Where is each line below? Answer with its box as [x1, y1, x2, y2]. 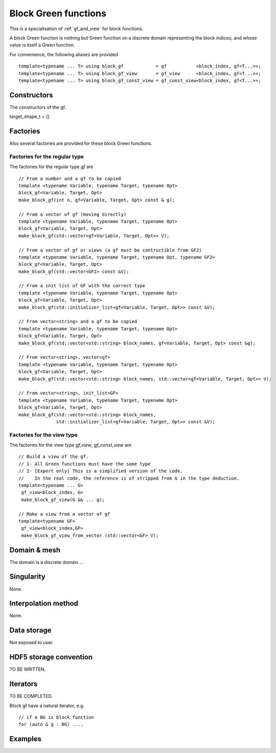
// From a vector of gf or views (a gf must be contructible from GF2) [18, 247, 202, 253]
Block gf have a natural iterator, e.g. [9, 702, 85, 709]
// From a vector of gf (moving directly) [18, 211, 127, 217]
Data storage [9, 626, 52, 635]
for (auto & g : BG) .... [18, 721, 84, 727]
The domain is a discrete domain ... [9, 559, 84, 565]
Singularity [9, 573, 45, 581]
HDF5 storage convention [9, 653, 93, 661]
